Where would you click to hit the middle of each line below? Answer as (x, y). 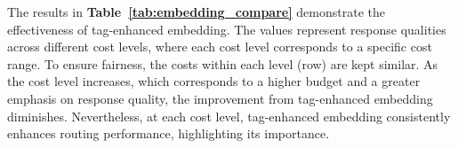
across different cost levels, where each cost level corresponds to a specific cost (220, 47)
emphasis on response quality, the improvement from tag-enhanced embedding (220, 98)
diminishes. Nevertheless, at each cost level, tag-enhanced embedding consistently (229, 116)
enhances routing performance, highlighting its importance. (169, 133)
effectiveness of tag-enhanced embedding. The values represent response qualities (227, 29)
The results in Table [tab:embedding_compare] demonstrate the (196, 12)
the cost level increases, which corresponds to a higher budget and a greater (214, 81)
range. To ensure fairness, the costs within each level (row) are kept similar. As (223, 63)
